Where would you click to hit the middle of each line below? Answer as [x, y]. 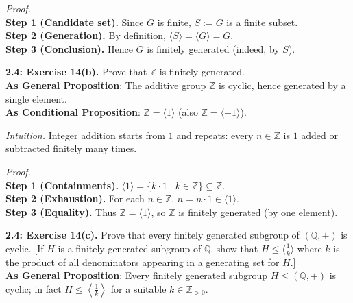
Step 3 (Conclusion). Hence [69, 48]
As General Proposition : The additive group [106, 85]
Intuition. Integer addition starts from [85, 135]
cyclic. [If [25, 248]
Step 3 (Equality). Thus [61, 211]
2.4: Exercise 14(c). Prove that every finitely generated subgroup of [153, 235]
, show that [234, 248]
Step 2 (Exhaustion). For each [75, 198]
